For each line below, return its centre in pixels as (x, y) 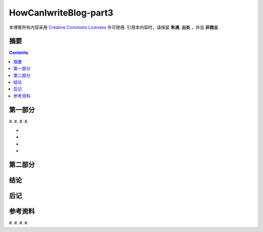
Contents (19, 53)
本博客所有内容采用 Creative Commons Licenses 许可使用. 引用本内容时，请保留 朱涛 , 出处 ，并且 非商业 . (115, 27)
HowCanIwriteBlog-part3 (61, 13)
